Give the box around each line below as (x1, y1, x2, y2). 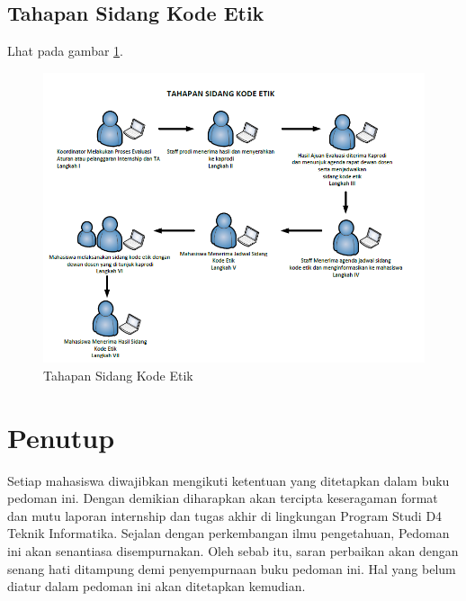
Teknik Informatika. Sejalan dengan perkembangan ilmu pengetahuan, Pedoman (7, 524, 450, 543)
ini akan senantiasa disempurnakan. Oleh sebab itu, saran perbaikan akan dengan (7, 542, 459, 561)
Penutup (7, 418, 115, 455)
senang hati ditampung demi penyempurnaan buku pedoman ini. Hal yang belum (7, 559, 456, 578)
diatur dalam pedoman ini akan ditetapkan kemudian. (7, 577, 306, 596)
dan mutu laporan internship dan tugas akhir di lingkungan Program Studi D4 (7, 506, 443, 525)
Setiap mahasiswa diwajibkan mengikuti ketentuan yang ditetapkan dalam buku (7, 471, 450, 489)
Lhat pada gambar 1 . (7, 41, 123, 60)
